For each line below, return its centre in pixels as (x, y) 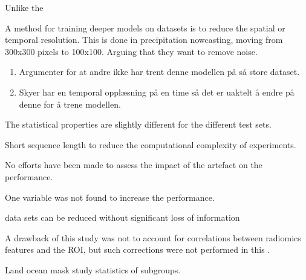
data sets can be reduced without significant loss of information (122, 217)
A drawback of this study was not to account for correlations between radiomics (153, 237)
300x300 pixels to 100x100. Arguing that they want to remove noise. (131, 51)
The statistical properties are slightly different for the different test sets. (138, 124)
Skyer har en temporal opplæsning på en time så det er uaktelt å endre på (157, 92)
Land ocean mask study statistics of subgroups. (93, 269)
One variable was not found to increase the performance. (110, 197)
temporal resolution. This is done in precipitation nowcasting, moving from (144, 40)
